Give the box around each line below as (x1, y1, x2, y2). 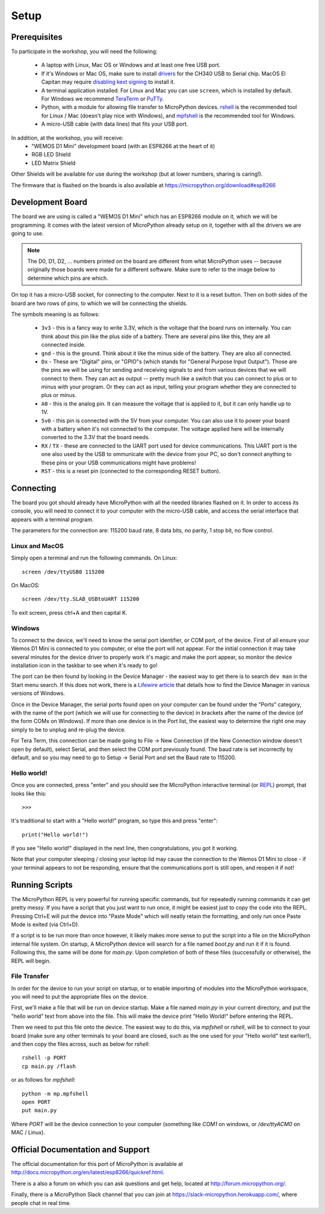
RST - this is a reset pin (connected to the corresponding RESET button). (41, 467, 221, 475)
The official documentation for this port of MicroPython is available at (11, 1160, 184, 1168)
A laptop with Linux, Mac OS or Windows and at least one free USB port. (41, 61, 221, 69)
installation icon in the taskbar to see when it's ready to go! (11, 662, 158, 669)
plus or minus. (41, 392, 76, 399)
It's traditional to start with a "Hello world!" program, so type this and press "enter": (11, 817, 218, 824)
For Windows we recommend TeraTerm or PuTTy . (41, 95, 164, 102)
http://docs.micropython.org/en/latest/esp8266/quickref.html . (11, 1169, 165, 1176)
